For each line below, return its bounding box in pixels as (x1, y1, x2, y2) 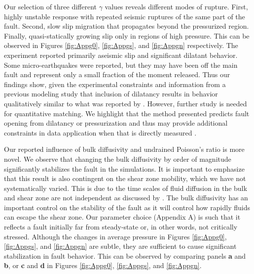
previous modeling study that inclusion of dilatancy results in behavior (4, 89, 218, 99)
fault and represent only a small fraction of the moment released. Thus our (4, 69, 230, 80)
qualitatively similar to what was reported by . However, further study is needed (4, 98, 247, 108)
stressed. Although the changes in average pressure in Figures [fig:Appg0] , (4, 231, 227, 241)
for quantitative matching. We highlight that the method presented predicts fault (4, 108, 250, 118)
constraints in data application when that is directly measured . (4, 127, 197, 137)
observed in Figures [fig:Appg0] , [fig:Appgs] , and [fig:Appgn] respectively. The (4, 40, 238, 50)
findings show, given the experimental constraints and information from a (4, 79, 226, 89)
